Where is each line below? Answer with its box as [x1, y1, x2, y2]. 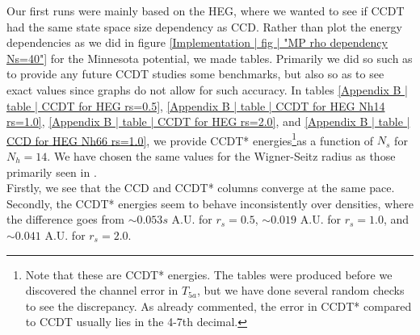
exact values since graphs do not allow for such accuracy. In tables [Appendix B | [6, 81, 408, 98]
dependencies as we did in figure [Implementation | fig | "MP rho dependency [6, 34, 388, 51]
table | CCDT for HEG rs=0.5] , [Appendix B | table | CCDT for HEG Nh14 [6, 97, 385, 114]
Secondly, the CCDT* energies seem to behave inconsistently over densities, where [6, 195, 414, 211]
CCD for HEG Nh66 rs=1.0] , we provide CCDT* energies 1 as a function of [6, 129, 374, 149]
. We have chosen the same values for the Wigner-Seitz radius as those [47, 148, 396, 164]
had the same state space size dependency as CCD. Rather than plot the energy [6, 18, 403, 35]
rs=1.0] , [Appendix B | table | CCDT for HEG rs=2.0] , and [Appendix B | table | [6, 113, 410, 130]
